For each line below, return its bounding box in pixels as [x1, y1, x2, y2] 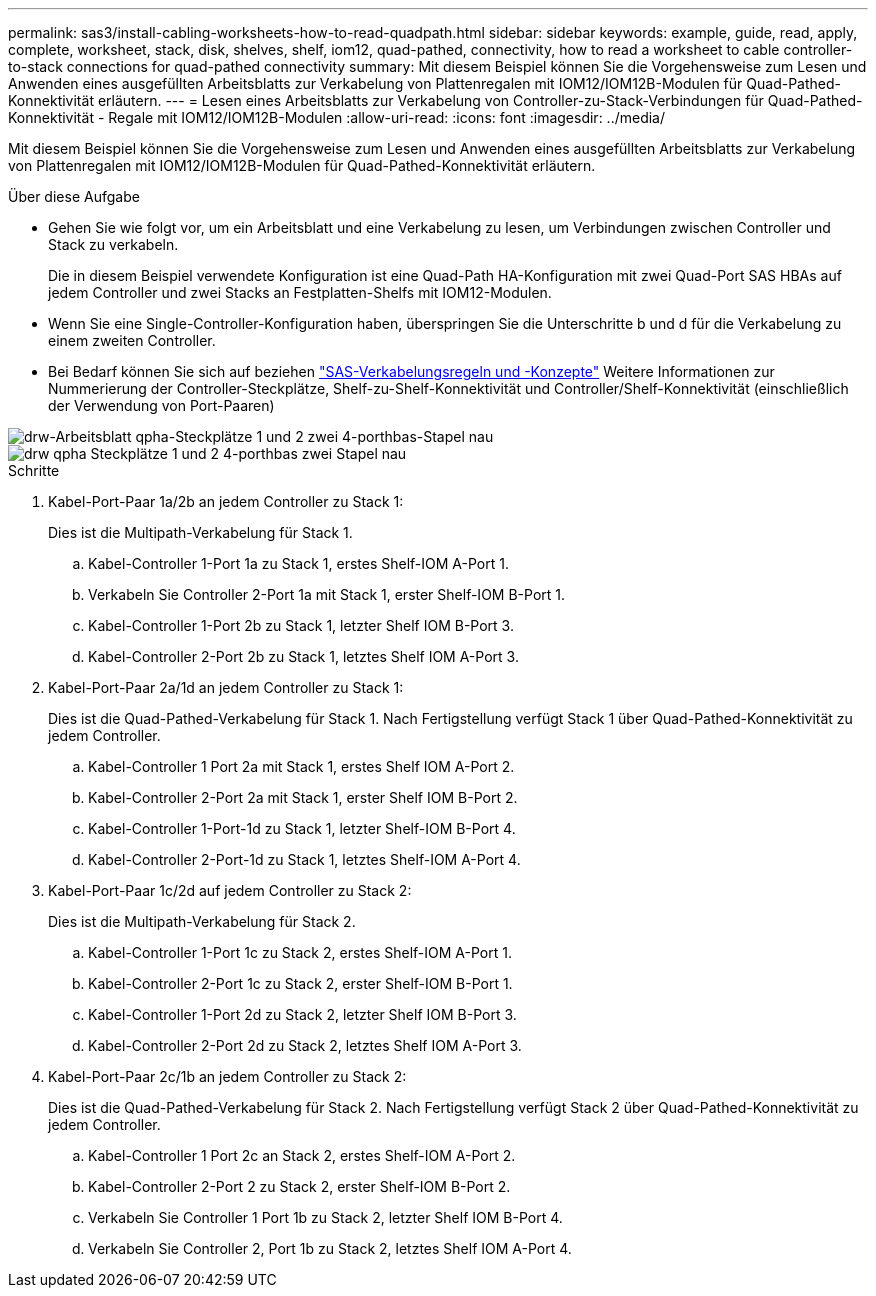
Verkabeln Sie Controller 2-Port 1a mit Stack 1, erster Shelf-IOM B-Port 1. [88, 586, 566, 603]
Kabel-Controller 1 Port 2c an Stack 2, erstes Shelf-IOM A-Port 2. [88, 1147, 516, 1164]
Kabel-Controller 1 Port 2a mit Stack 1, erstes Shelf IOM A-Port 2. [88, 758, 515, 775]
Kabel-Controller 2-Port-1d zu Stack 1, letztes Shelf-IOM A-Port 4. [88, 851, 521, 868]
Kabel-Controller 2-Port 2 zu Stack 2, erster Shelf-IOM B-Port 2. [88, 1178, 511, 1195]
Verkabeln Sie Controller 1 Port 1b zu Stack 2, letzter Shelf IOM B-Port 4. [88, 1209, 563, 1226]
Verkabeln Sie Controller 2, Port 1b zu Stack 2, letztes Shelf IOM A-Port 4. [88, 1240, 572, 1257]
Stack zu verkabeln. [48, 236, 179, 253]
